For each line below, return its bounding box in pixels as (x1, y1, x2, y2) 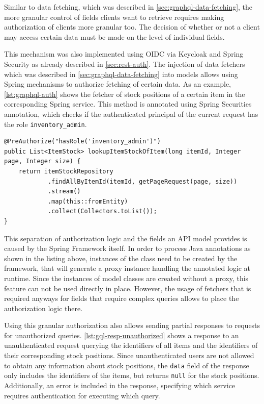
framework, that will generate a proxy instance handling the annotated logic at (4, 263, 251, 273)
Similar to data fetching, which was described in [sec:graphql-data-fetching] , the (4, 2, 253, 12)
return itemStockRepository (18, 167, 113, 175)
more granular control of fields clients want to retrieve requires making (4, 11, 224, 22)
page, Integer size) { (4, 158, 81, 165)
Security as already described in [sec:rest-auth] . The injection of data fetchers (4, 58, 245, 69)
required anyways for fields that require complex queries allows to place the (4, 293, 239, 304)
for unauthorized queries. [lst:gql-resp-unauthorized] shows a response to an (4, 330, 239, 340)
